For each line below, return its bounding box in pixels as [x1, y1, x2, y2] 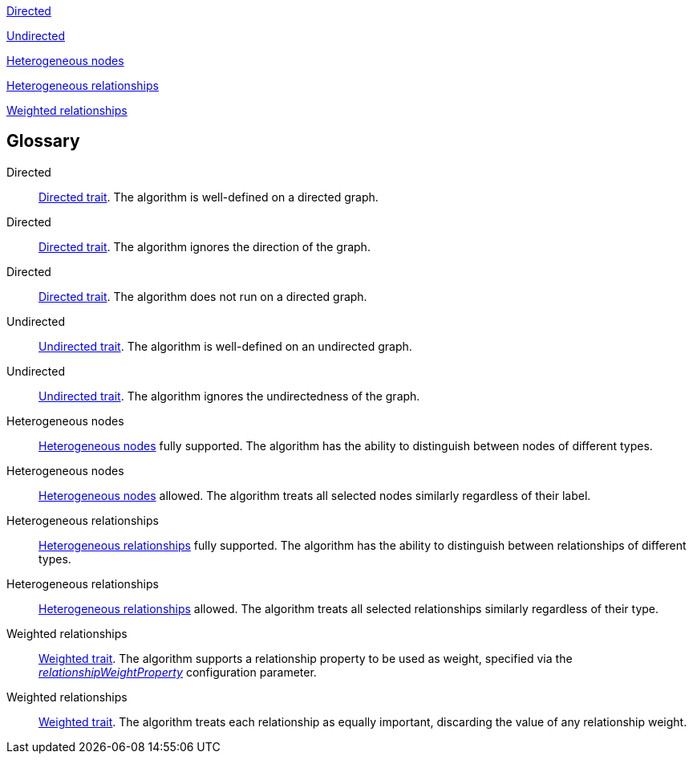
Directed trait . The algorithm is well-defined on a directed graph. [38, 189, 379, 204]
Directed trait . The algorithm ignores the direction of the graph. [38, 239, 371, 254]
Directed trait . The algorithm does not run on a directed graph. [38, 289, 367, 303]
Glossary [6, 131, 80, 152]
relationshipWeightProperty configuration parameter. [38, 664, 317, 679]
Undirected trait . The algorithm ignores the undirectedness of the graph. [38, 388, 420, 403]
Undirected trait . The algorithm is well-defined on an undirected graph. [38, 339, 412, 353]
